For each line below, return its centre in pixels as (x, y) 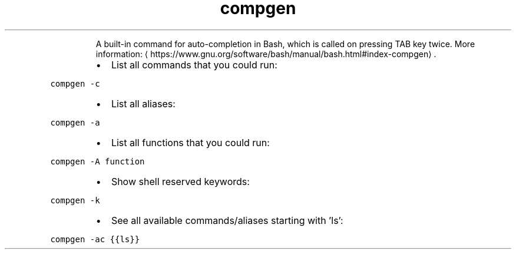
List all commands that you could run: (194, 65)
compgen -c (75, 83)
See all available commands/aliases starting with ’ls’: (227, 220)
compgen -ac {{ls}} (95, 239)
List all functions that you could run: (190, 142)
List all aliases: (143, 103)
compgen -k (75, 200)
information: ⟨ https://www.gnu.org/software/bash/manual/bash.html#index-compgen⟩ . (266, 54)
